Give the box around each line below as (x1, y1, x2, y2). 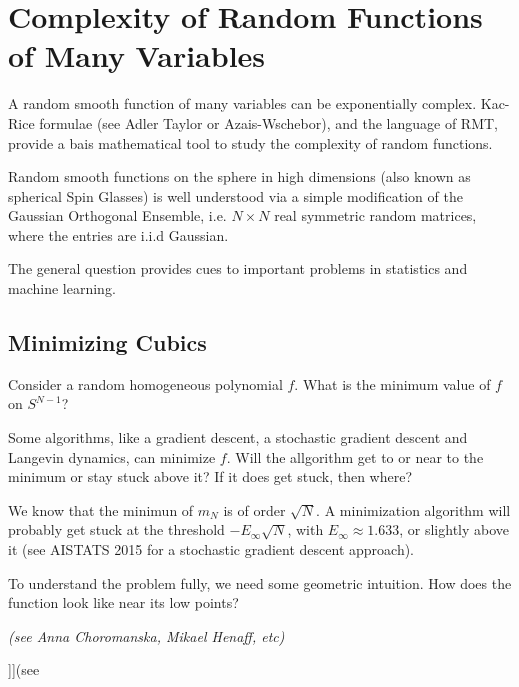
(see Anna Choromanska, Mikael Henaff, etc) (8, 625, 285, 646)
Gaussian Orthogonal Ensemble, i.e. (8, 205, 227, 226)
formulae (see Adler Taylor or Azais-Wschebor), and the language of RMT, (39, 112, 499, 133)
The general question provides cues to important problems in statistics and (8, 258, 468, 279)
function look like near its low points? (8, 592, 239, 613)
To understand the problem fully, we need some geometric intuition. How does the (8, 572, 512, 593)
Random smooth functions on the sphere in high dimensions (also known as (8, 166, 471, 187)
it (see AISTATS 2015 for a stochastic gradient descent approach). (8, 539, 415, 560)
